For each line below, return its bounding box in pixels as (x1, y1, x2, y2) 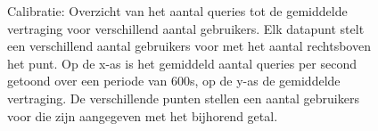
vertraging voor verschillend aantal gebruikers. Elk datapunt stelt (7, 19, 365, 37)
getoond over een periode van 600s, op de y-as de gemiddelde (7, 71, 341, 90)
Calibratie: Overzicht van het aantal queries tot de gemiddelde (7, 2, 348, 20)
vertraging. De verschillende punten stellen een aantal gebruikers (7, 88, 359, 107)
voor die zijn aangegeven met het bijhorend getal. (7, 106, 278, 125)
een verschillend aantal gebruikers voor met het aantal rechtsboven (7, 37, 371, 55)
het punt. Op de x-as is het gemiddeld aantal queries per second (7, 53, 357, 72)
